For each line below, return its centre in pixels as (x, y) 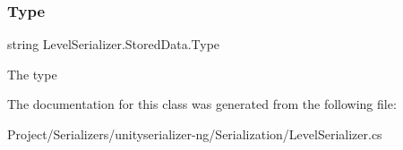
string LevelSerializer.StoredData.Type (114, 44)
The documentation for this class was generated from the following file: (202, 104)
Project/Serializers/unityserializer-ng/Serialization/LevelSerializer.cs (195, 134)
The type (32, 74)
